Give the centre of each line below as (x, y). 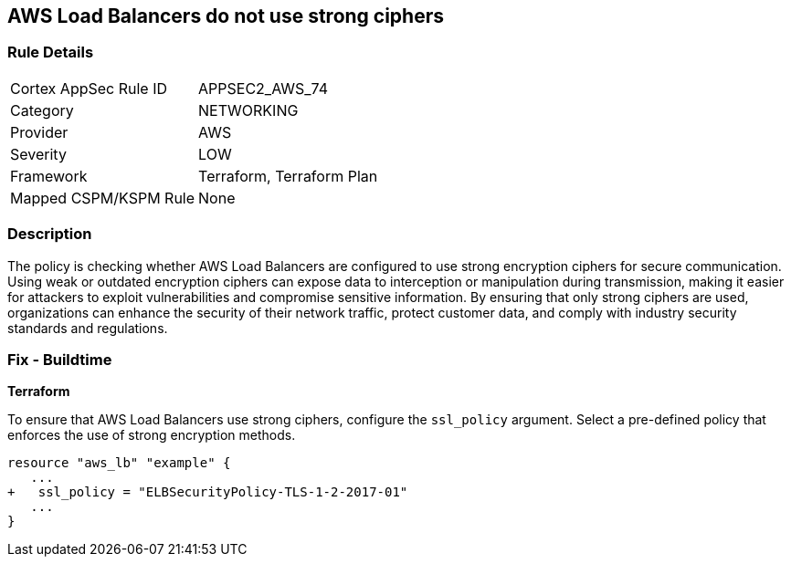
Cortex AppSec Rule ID (89, 88)
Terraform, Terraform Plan (288, 176)
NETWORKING (248, 110)
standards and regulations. (88, 328)
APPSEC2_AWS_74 (264, 88)
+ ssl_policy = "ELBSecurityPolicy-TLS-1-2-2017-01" (208, 492)
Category (42, 110)
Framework (49, 176)
